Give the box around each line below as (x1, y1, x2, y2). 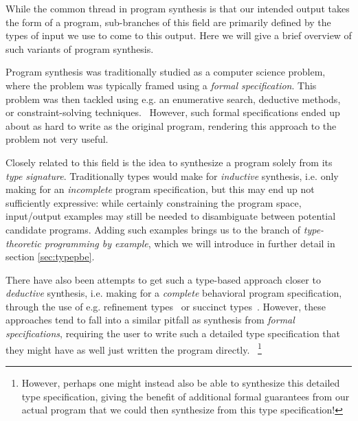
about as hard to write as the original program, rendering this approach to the (5, 118, 337, 133)
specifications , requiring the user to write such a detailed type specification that (5, 326, 341, 341)
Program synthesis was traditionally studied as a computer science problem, (5, 65, 326, 79)
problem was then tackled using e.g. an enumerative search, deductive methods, (5, 91, 341, 106)
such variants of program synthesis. (5, 41, 154, 56)
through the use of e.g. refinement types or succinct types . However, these (5, 299, 326, 313)
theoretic (5, 236, 41, 250)
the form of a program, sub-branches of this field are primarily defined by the (5, 14, 331, 29)
